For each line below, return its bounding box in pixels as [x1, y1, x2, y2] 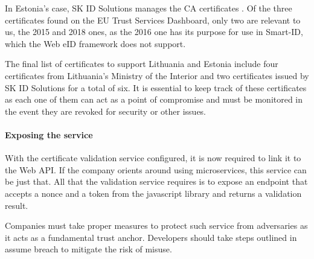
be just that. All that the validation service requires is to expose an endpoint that [5, 175, 308, 188]
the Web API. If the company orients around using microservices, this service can [5, 163, 307, 176]
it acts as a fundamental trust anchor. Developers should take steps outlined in [5, 231, 297, 243]
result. [5, 199, 28, 211]
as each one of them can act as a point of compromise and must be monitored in [5, 93, 303, 106]
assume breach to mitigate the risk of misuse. [5, 243, 172, 255]
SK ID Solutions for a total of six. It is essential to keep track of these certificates [5, 81, 307, 94]
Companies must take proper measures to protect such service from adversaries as [5, 219, 308, 232]
